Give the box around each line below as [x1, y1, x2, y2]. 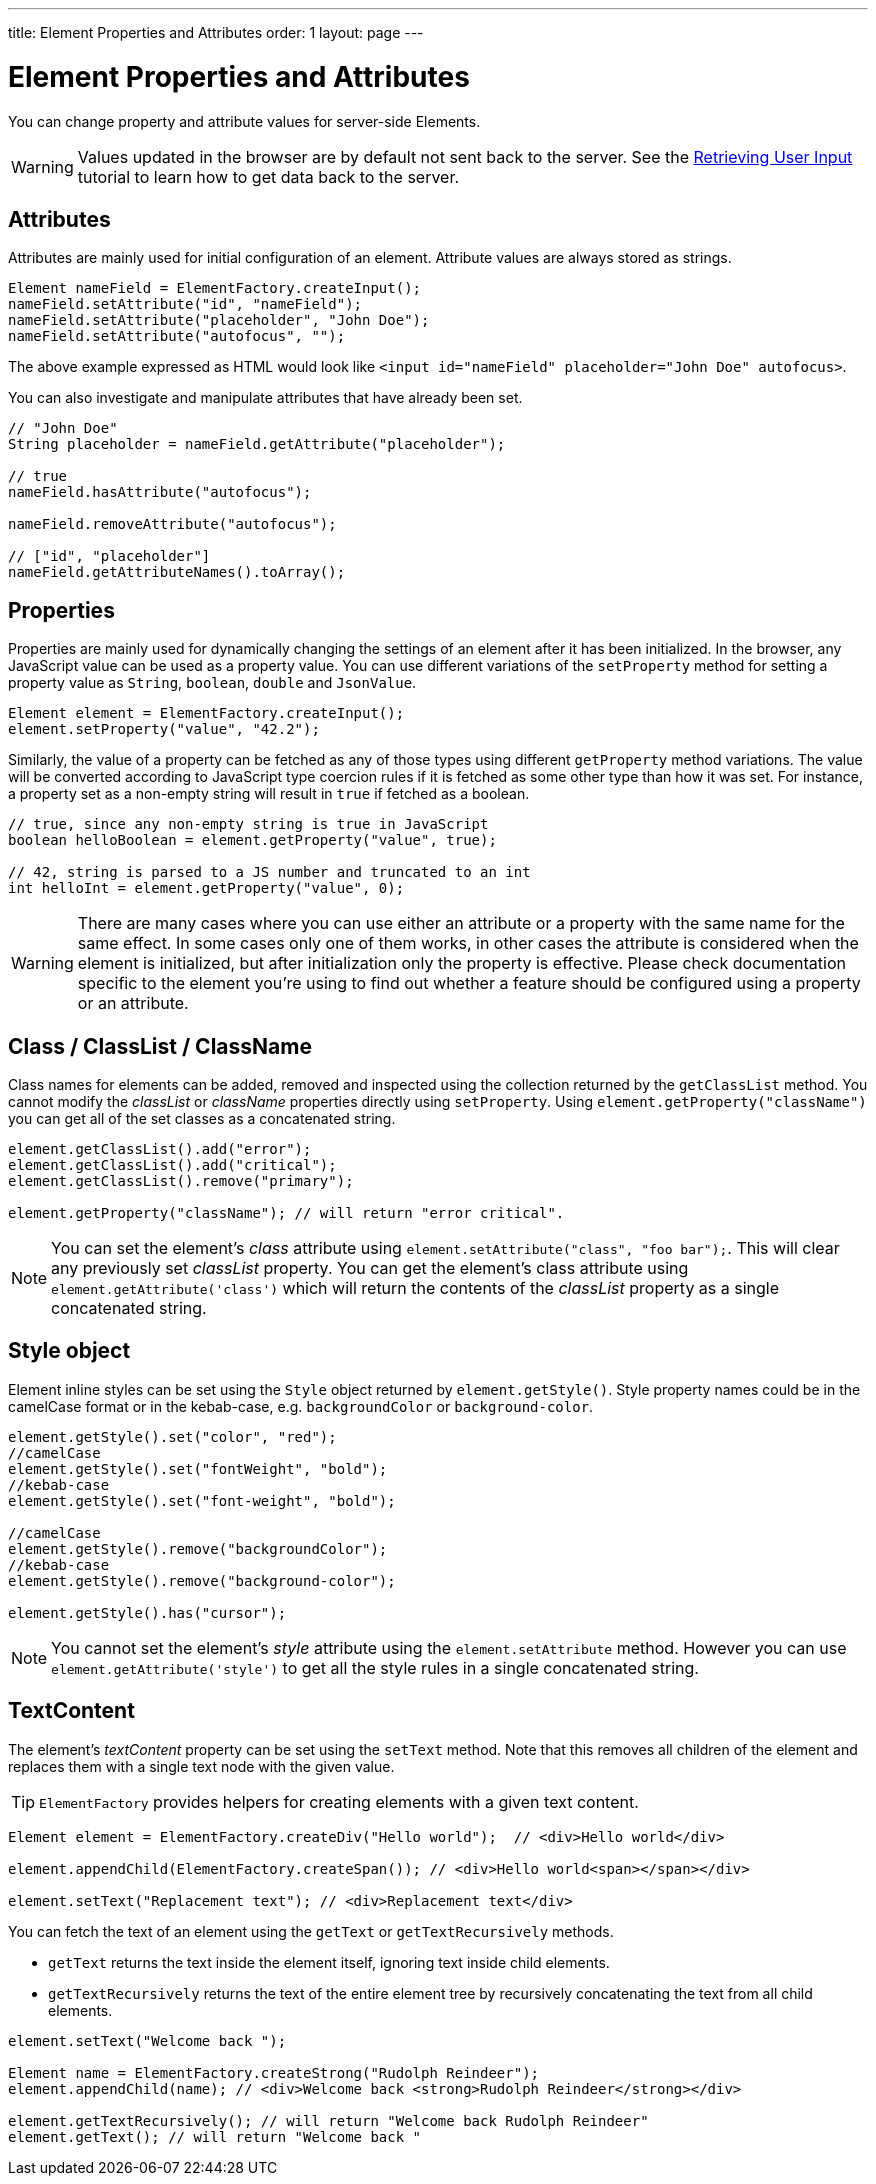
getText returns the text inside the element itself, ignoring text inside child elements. [48, 1953, 610, 1971]
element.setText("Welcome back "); [8, 2032, 287, 2049]
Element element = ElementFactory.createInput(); [8, 705, 405, 722]
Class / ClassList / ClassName [8, 1033, 312, 1059]
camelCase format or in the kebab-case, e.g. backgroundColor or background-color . [8, 1397, 594, 1415]
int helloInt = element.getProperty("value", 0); [8, 880, 405, 897]
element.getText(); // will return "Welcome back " [8, 2128, 422, 2145]
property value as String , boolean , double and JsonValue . [8, 674, 417, 692]
